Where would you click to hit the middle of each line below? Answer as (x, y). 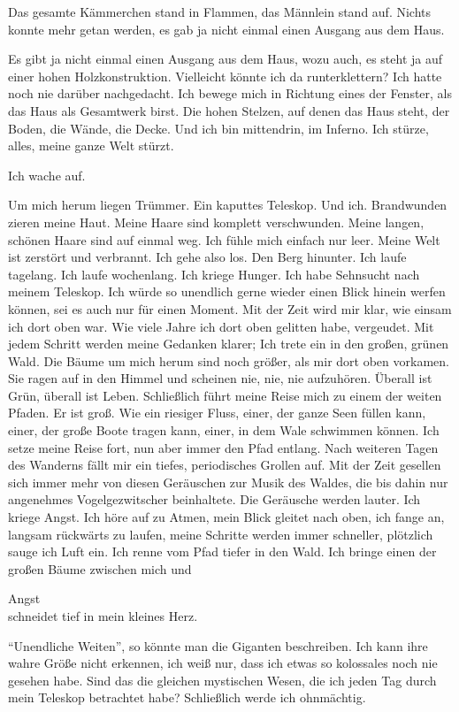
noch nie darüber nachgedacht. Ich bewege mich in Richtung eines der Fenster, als (230, 93)
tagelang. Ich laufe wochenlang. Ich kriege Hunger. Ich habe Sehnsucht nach (214, 274)
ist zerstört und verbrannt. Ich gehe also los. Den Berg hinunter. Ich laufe (207, 257)
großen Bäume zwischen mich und (100, 568)
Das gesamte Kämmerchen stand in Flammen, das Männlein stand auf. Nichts (220, 11)
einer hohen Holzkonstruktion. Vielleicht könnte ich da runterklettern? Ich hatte (225, 76)
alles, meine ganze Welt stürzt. (91, 145)
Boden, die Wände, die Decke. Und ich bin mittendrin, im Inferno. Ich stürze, (218, 128)
